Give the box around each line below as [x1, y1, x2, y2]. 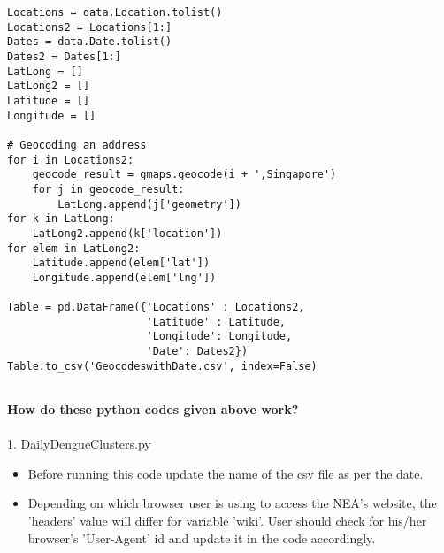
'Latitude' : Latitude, [146, 315, 286, 328]
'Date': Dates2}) [146, 345, 249, 358]
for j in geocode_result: [32, 182, 185, 196]
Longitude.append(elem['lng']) [32, 271, 217, 284]
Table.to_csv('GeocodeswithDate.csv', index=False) [7, 359, 318, 373]
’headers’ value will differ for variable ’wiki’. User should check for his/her [27, 511, 427, 530]
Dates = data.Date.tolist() [7, 35, 172, 49]
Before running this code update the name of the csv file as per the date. [27, 464, 424, 482]
